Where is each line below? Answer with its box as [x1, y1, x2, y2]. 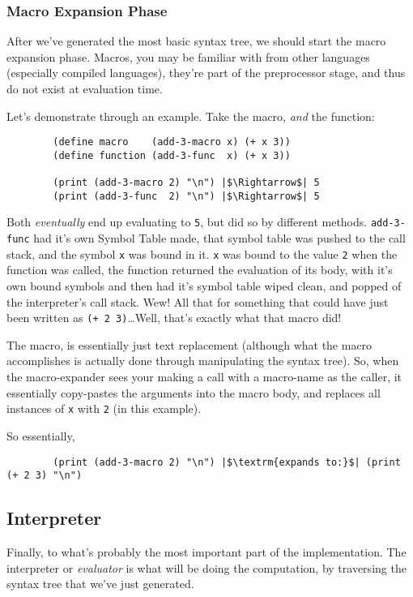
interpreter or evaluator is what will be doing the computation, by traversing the [6, 559, 407, 576]
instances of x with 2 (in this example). [6, 400, 202, 417]
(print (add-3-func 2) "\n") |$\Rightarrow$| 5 [53, 190, 320, 202]
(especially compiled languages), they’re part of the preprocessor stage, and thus [6, 64, 406, 81]
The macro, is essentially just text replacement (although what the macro [6, 336, 373, 353]
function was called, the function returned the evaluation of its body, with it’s [6, 261, 393, 278]
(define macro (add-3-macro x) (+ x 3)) [53, 136, 291, 148]
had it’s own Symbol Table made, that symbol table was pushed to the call [33, 230, 406, 247]
